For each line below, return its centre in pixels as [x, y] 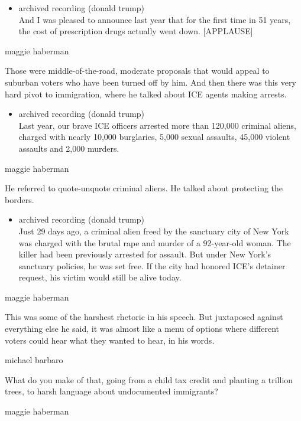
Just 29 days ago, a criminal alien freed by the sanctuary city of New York [154, 231]
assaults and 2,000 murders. [69, 148]
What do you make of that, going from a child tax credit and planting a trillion [149, 379]
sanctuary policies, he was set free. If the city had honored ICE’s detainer [152, 265]
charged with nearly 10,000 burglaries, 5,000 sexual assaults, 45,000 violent [154, 137]
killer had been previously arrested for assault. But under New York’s [145, 254]
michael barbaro [34, 360]
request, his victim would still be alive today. [100, 277]
